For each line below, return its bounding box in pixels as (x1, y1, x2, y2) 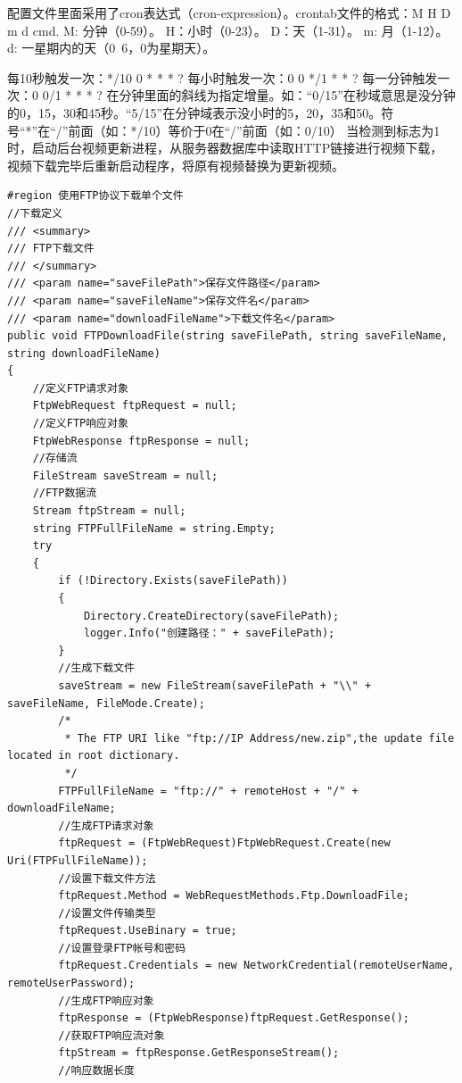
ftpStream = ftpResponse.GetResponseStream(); (58, 1046, 340, 1060)
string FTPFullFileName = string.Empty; (32, 521, 276, 535)
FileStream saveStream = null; (32, 469, 219, 482)
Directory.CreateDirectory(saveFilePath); (83, 609, 340, 622)
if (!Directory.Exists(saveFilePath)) (58, 574, 288, 587)
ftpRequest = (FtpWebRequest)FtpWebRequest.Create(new (58, 837, 391, 850)
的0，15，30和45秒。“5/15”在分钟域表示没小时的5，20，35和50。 (7, 103, 382, 121)
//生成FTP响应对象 (58, 994, 154, 1007)
